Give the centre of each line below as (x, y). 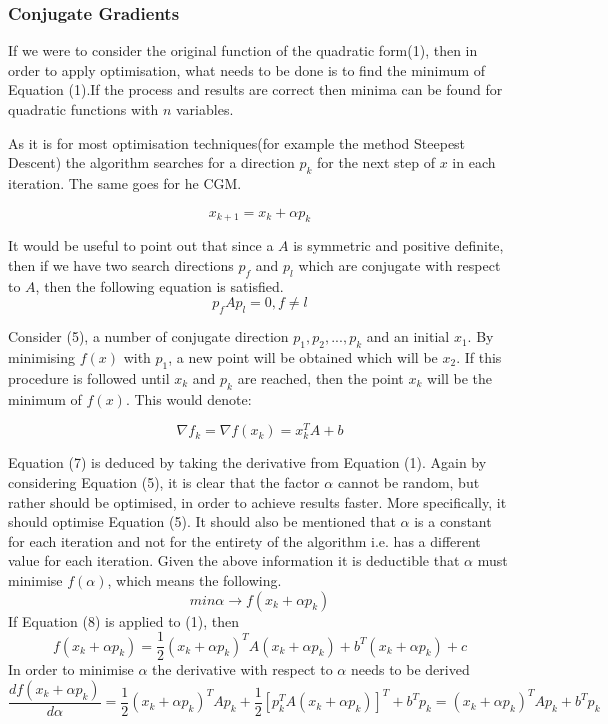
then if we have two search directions (121, 264)
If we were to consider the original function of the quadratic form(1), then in (243, 50)
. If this (479, 356)
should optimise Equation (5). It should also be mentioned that (202, 521)
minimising (41, 356)
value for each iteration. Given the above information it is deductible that (234, 560)
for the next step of (376, 162)
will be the (459, 377)
